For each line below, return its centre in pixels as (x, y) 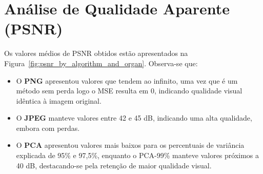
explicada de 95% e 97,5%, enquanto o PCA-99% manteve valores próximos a (138, 155)
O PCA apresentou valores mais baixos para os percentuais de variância (130, 145)
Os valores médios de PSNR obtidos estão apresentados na (96, 53)
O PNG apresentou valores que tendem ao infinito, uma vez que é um (127, 80)
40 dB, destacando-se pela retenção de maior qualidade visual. (114, 165)
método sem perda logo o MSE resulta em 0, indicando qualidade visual (129, 91)
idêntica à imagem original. (59, 100)
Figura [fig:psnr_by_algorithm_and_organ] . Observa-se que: (101, 63)
